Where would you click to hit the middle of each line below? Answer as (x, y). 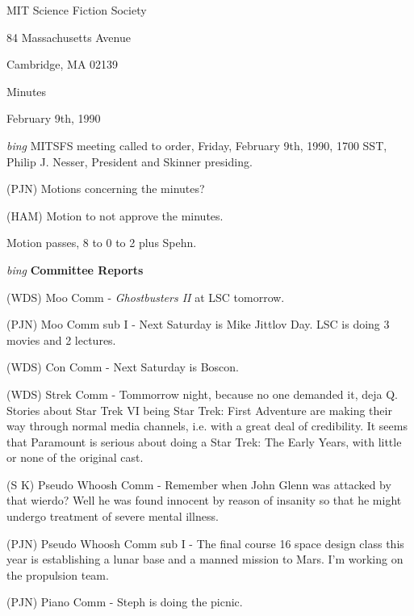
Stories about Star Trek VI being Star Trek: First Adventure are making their (199, 410)
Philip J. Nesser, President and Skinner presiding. (130, 161)
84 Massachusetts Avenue (69, 37)
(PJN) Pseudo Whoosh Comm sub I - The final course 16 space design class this (205, 543)
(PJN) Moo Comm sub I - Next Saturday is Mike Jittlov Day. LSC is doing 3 (198, 324)
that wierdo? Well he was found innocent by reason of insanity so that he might (204, 500)
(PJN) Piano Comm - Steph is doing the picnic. (125, 602)
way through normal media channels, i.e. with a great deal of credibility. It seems (207, 426)
